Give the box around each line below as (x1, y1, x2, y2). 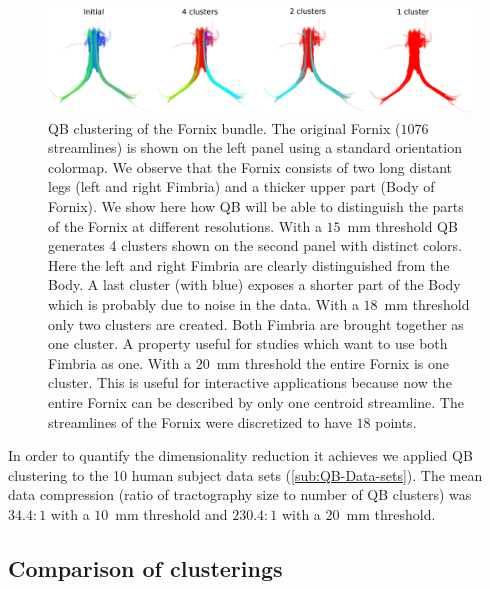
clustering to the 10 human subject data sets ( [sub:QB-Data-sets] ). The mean (8, 464, 483, 485)
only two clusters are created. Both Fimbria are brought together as (48, 313, 464, 334)
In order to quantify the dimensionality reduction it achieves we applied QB (8, 445, 473, 466)
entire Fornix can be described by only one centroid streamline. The (48, 391, 464, 412)
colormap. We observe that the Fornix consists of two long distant (48, 156, 452, 177)
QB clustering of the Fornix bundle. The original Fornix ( (48, 117, 401, 138)
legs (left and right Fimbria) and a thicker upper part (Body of (48, 176, 435, 197)
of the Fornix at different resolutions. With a (48, 215, 322, 236)
